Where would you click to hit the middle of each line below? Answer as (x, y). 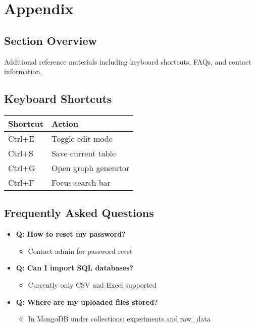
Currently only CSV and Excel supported (92, 284)
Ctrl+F (21, 182)
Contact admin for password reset (80, 251)
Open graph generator (90, 168)
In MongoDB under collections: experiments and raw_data (119, 319)
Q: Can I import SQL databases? (74, 268)
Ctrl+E (21, 138)
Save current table (84, 153)
